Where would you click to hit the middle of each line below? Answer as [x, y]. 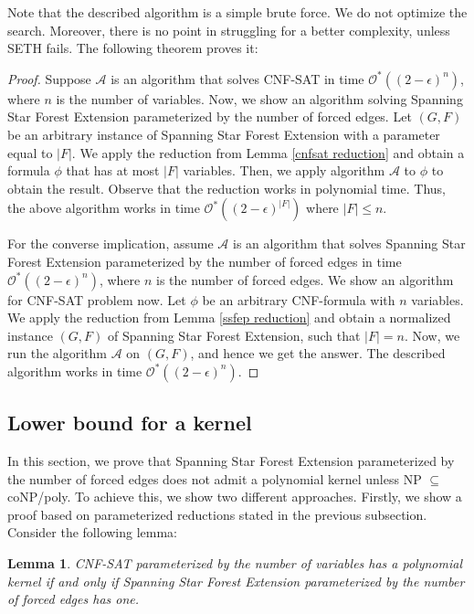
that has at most [113, 170]
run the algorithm [57, 353]
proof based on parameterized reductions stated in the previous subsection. [217, 514]
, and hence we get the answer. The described [318, 353]
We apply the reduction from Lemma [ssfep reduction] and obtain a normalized [229, 318]
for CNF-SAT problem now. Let [97, 299]
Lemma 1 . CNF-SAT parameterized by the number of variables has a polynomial [235, 563]
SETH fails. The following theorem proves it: [133, 48]
